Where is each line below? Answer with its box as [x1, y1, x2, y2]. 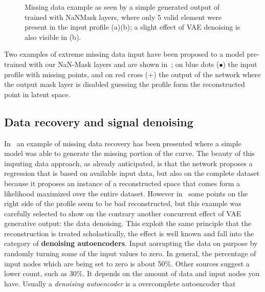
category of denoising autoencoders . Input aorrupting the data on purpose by [4, 238, 258, 249]
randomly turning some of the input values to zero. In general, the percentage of [4, 248, 256, 259]
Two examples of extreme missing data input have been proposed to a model [4, 49, 245, 59]
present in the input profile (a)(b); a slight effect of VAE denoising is [25, 21, 240, 32]
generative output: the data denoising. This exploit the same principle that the [4, 218, 251, 229]
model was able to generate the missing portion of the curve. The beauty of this [4, 148, 255, 159]
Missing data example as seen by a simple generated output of [25, 2, 220, 12]
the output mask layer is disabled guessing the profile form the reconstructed [4, 79, 245, 89]
